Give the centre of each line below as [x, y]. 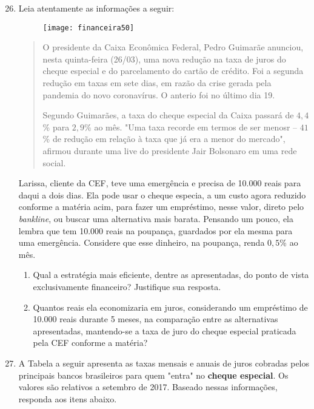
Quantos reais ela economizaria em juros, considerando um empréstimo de [170, 307]
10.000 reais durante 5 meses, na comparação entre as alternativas [155, 319]
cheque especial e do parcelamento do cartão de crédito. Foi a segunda [173, 71]
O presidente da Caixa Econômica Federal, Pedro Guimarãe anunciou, [173, 47]
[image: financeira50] [89, 28]
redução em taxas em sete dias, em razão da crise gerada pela [157, 83]
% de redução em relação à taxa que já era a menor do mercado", [164, 139]
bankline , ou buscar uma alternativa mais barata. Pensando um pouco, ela [156, 218]
